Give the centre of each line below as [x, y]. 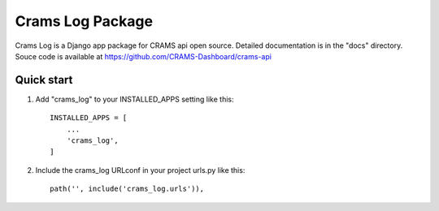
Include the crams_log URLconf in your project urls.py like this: [140, 170]
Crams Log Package [84, 21]
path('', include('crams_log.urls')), [127, 189]
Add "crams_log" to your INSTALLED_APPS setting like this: [135, 99]
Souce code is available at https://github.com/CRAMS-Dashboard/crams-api [143, 56]
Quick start [44, 80]
